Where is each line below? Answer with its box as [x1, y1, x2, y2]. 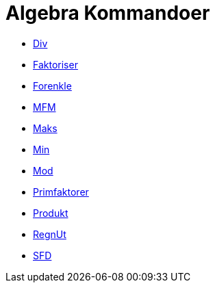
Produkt [33, 207, 68, 219]
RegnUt [33, 228, 66, 240]
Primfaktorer [33, 185, 89, 198]
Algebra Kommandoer [5, 1, 210, 25]
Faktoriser [33, 58, 78, 70]
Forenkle [33, 79, 72, 92]
